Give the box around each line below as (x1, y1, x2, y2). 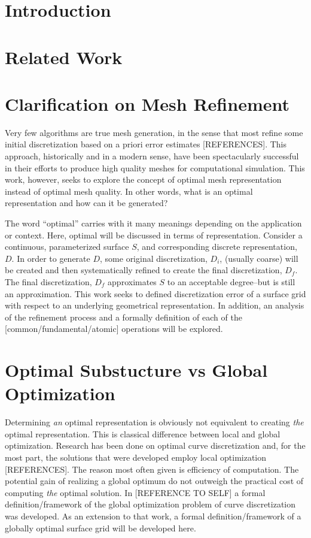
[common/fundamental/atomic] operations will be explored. (5, 322, 223, 335)
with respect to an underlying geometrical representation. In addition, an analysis (5, 299, 304, 312)
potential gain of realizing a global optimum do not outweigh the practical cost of (5, 474, 304, 487)
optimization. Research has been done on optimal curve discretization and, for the (5, 439, 306, 452)
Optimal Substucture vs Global (5, 358, 268, 382)
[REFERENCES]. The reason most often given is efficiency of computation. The (5, 463, 299, 475)
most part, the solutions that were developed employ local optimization (5, 451, 267, 464)
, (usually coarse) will (219, 252, 298, 264)
